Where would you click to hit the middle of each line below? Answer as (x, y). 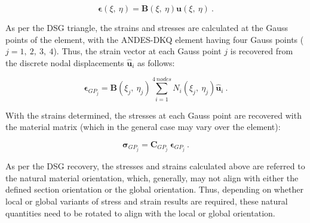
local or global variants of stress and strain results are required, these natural (147, 201)
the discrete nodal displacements (65, 62)
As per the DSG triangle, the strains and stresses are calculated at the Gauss (147, 27)
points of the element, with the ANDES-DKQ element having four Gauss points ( (155, 39)
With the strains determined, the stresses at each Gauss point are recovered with (154, 115)
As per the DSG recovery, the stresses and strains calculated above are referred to (155, 166)
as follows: (156, 62)
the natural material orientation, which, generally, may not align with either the (152, 177)
